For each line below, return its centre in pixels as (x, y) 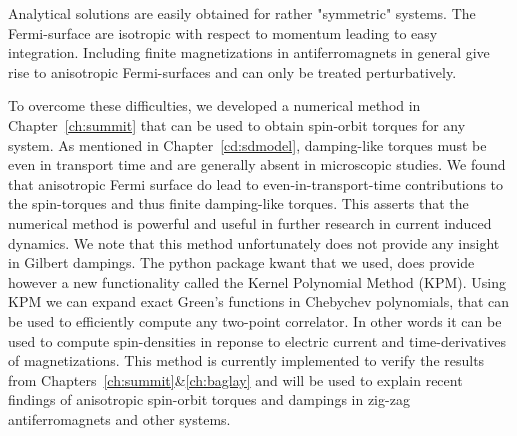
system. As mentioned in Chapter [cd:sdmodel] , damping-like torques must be (247, 144)
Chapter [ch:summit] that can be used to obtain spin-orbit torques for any (237, 124)
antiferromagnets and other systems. (119, 418)
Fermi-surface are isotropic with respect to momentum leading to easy (223, 32)
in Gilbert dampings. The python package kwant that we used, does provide (241, 262)
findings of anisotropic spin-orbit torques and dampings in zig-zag (209, 399)
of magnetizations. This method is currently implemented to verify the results (246, 360)
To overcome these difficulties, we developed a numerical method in (214, 105)
